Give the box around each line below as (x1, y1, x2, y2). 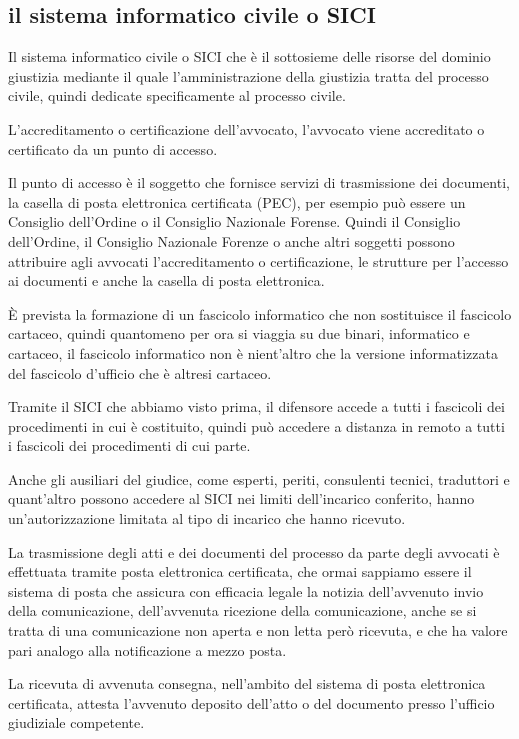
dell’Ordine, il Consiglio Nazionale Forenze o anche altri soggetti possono (8, 230, 455, 251)
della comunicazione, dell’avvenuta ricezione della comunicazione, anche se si (8, 600, 477, 621)
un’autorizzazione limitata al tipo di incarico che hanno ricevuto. (8, 508, 406, 529)
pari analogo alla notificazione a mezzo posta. (8, 639, 287, 660)
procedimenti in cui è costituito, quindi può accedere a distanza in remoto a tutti (8, 415, 505, 436)
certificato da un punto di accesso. (8, 138, 218, 159)
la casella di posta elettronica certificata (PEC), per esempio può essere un (8, 191, 466, 212)
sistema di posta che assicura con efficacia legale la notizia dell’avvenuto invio (8, 580, 484, 601)
